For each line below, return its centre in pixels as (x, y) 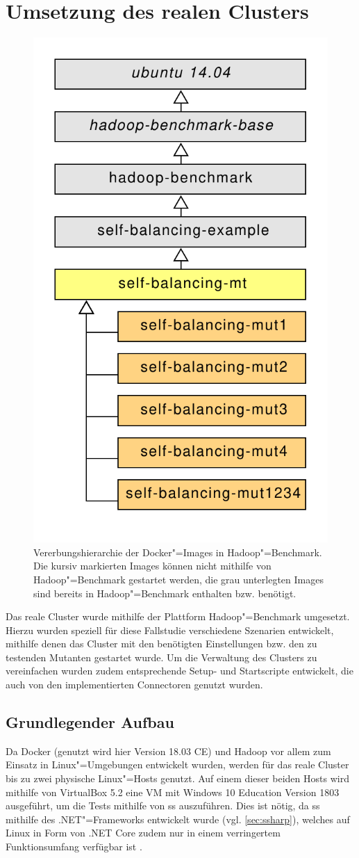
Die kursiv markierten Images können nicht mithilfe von (152, 566)
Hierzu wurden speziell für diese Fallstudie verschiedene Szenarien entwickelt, (170, 630)
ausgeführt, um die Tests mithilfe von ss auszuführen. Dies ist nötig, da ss (163, 806)
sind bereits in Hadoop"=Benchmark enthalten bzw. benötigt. (165, 593)
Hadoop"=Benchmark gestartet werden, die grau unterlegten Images (178, 579)
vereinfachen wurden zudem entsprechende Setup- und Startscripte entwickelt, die (179, 671)
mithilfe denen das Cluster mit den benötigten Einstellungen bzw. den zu (161, 643)
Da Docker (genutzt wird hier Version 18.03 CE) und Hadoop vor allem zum (168, 751)
